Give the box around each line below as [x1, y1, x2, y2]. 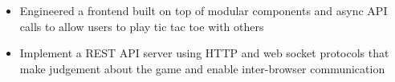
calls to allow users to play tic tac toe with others [19, 18, 264, 34]
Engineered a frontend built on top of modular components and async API [19, 2, 388, 18]
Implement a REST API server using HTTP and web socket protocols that [19, 45, 389, 61]
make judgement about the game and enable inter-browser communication [19, 60, 385, 76]
